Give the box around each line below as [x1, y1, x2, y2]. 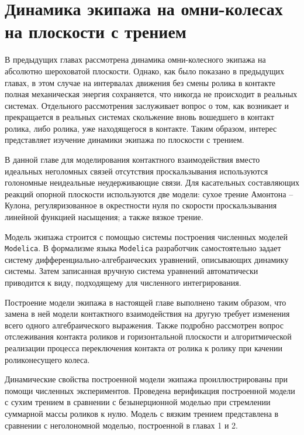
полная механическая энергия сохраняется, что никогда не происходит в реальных [5, 88, 298, 100]
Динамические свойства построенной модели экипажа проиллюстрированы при [5, 373, 288, 385]
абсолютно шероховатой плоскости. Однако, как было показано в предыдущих [5, 64, 284, 77]
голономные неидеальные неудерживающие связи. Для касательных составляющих [5, 176, 299, 189]
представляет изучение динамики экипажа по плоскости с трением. [5, 133, 244, 146]
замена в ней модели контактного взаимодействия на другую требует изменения [5, 307, 290, 320]
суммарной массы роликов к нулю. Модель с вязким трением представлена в [5, 407, 279, 419]
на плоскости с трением [5, 19, 186, 43]
